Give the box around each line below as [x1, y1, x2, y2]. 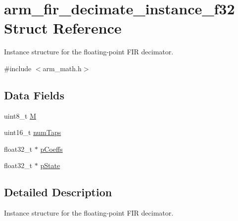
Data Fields [4, 87, 65, 102]
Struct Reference [4, 18, 122, 38]
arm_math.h [43, 63, 82, 73]
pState [40, 160, 60, 171]
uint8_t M [4, 110, 36, 121]
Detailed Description [4, 184, 112, 200]
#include [4, 63, 32, 73]
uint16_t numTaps [4, 127, 61, 137]
